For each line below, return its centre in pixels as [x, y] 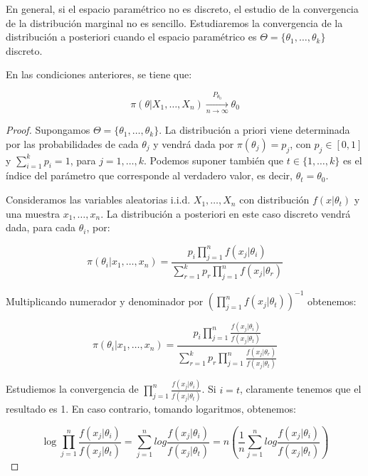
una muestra [33, 213]
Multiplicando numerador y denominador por [105, 301]
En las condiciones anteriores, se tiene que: [99, 74]
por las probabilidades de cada [72, 143]
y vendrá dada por [194, 143]
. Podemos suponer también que [214, 160]
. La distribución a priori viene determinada [254, 130]
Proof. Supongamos [48, 130]
